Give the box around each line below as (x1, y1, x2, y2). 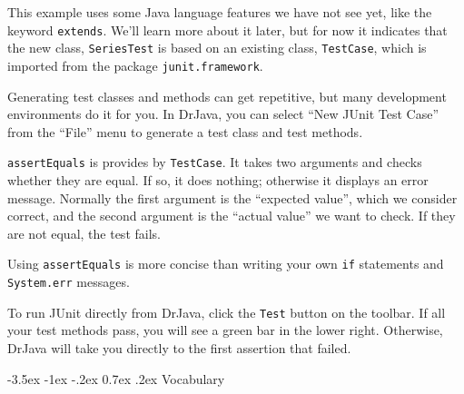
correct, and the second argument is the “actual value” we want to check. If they (7, 206, 456, 225)
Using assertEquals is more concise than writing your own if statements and (7, 254, 444, 273)
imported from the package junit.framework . (7, 55, 263, 74)
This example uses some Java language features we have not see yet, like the (7, 3, 432, 21)
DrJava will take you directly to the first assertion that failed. (7, 338, 351, 357)
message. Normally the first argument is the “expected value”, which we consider (7, 188, 458, 207)
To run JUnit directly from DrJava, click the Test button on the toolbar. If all (7, 302, 446, 321)
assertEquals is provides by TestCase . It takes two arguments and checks (7, 153, 422, 172)
